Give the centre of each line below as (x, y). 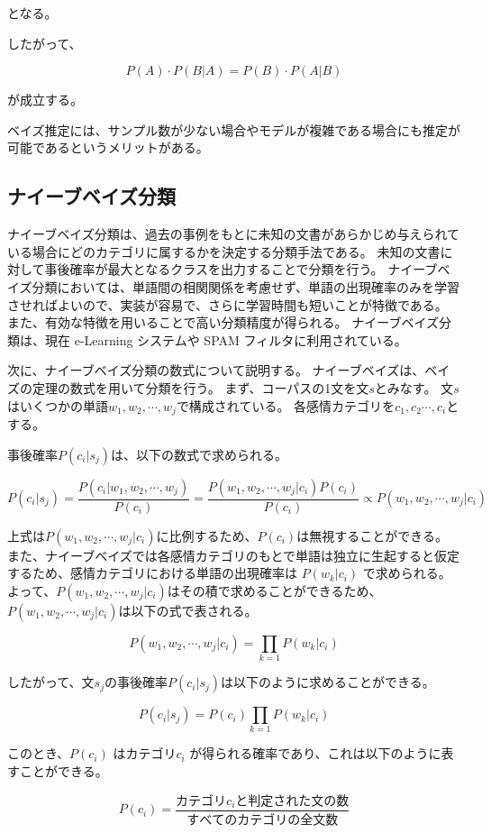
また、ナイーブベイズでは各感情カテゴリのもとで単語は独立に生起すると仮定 (234, 555)
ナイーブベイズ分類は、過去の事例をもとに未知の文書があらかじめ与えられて (234, 234)
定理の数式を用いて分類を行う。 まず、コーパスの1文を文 (200, 387)
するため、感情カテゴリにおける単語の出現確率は (152, 573)
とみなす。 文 (414, 387)
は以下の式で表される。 (188, 610)
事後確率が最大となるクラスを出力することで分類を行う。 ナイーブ (241, 269)
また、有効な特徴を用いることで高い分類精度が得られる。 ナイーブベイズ (223, 322)
